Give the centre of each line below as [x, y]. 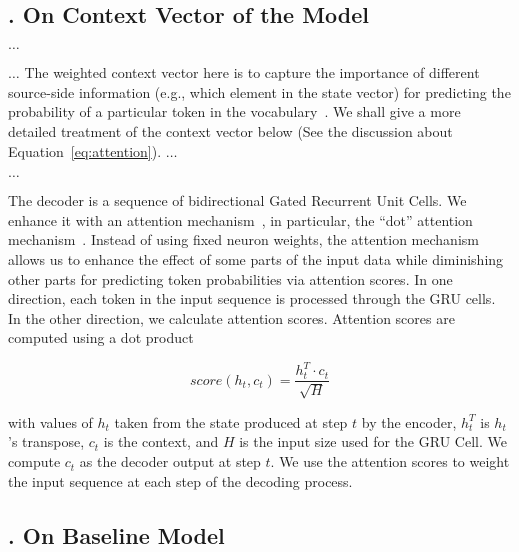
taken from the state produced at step [231, 421]
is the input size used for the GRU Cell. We [373, 441]
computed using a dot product [101, 337]
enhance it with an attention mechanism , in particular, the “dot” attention [240, 219]
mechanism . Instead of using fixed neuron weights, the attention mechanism [243, 239]
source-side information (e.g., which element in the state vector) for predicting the [259, 91]
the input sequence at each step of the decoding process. [180, 480]
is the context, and [161, 441]
